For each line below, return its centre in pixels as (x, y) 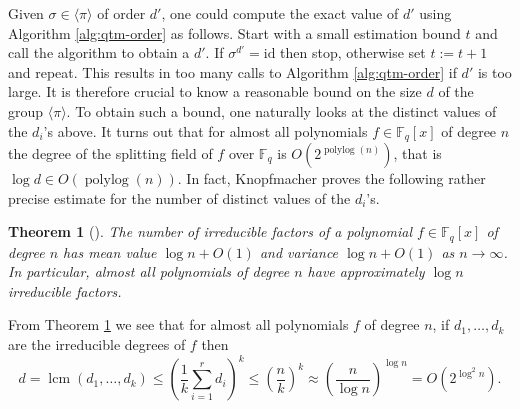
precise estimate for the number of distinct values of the (179, 197)
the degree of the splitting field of (110, 153)
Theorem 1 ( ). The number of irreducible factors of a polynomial (210, 231)
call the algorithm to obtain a (99, 52)
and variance (299, 251)
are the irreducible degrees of (97, 344)
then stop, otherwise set (353, 52)
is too (494, 71)
